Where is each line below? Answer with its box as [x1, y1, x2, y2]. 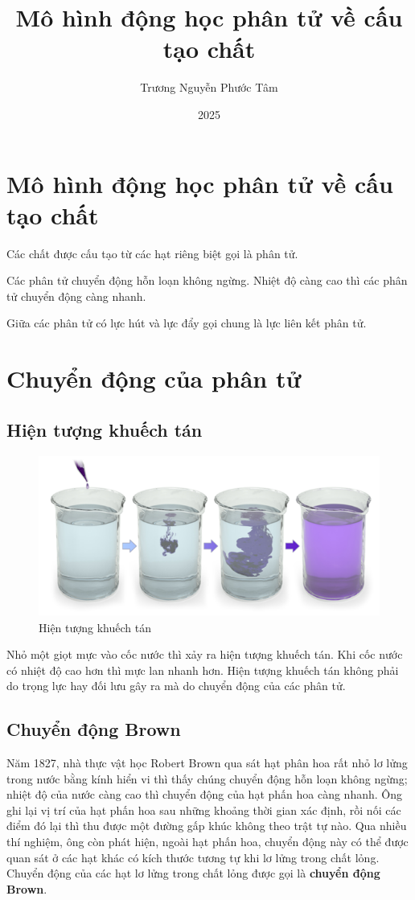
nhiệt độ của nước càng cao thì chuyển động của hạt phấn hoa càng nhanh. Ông [6, 786, 402, 803]
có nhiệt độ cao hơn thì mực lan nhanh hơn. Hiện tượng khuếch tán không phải [6, 661, 399, 678]
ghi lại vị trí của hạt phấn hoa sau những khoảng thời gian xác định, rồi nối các [6, 801, 401, 818]
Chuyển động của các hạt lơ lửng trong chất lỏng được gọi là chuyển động [6, 865, 380, 882]
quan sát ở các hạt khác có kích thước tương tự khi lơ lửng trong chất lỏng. [6, 849, 380, 865]
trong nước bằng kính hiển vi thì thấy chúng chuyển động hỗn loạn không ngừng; [6, 770, 408, 787]
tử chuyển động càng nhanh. [6, 287, 146, 304]
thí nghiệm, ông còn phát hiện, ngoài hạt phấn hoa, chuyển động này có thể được [6, 833, 409, 850]
